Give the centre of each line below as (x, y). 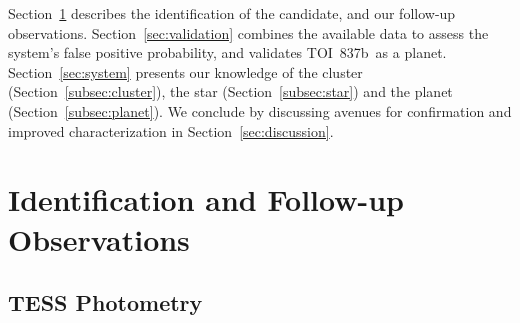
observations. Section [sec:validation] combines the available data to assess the (248, 32)
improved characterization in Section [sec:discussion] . (171, 130)
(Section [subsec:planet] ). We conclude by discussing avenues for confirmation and (260, 110)
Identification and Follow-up (206, 199)
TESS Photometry (105, 302)
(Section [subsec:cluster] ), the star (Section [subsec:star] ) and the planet (230, 91)
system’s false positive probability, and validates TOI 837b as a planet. (227, 52)
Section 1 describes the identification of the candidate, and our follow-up (232, 13)
